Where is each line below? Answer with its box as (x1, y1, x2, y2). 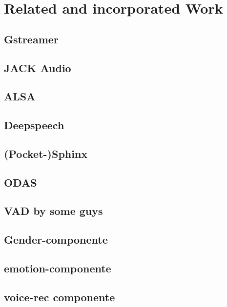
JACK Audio (4, 60, 71, 75)
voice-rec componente (4, 289, 115, 304)
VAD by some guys (4, 203, 103, 218)
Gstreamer (4, 31, 59, 46)
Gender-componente (4, 232, 108, 247)
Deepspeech (4, 117, 64, 133)
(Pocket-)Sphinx (4, 146, 88, 161)
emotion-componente (4, 261, 111, 276)
